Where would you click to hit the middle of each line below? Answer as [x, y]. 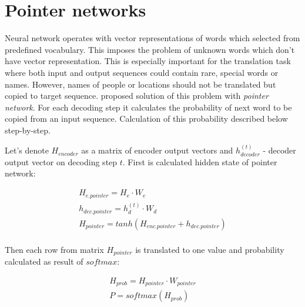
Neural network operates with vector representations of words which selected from [152, 38]
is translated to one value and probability [210, 249]
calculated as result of [44, 261]
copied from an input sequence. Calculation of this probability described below [146, 119]
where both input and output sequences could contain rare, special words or [142, 72]
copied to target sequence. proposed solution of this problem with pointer [137, 96]
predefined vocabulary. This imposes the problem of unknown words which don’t [150, 49]
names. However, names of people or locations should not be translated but [140, 84]
